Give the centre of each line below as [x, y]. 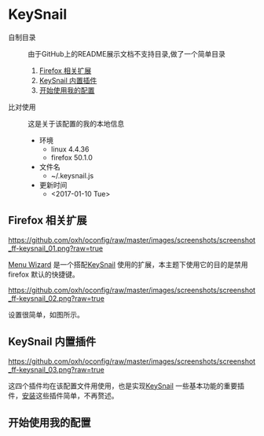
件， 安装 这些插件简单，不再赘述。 [63, 395]
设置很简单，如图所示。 [46, 314]
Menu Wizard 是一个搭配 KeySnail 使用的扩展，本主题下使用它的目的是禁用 [128, 264]
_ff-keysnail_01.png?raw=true [56, 248]
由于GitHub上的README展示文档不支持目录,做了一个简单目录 [126, 53]
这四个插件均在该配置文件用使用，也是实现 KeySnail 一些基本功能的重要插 [126, 386]
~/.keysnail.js [72, 175]
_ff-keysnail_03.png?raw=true [56, 369]
